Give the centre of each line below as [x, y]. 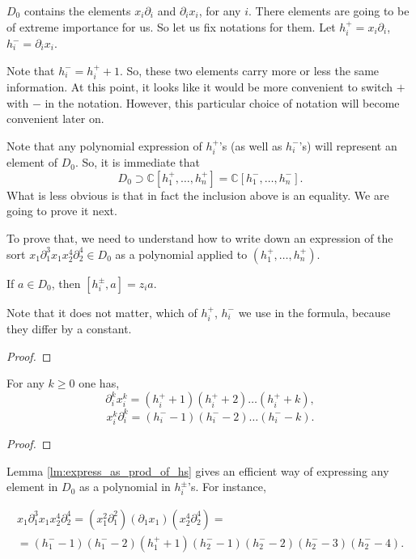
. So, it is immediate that [138, 162]
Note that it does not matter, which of [102, 312]
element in [32, 487]
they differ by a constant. [69, 329]
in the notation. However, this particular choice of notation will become [222, 102]
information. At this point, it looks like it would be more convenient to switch [200, 87]
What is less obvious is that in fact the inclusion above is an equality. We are [198, 195]
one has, [99, 383]
